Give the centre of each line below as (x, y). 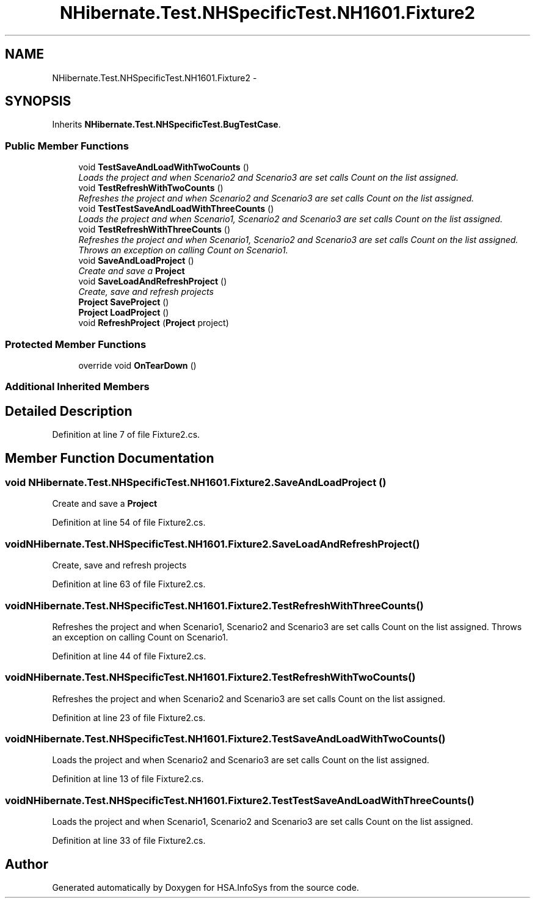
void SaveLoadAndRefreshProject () (153, 281)
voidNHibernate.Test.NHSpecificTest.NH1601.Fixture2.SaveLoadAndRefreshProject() (213, 544)
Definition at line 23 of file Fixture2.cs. (129, 717)
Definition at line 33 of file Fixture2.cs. (129, 841)
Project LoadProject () (124, 313)
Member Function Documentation (110, 458)
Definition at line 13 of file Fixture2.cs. (128, 779)
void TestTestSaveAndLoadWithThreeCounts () (176, 209)
